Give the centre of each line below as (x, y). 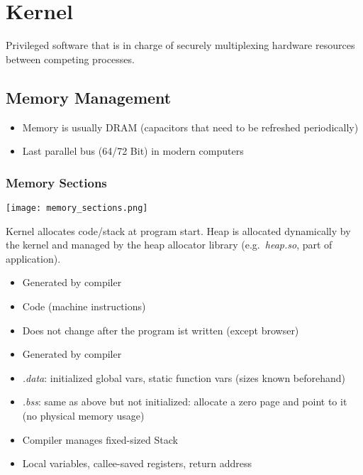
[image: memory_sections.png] (77, 208)
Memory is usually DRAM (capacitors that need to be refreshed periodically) (190, 127)
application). (33, 258)
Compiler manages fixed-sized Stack (100, 439)
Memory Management (89, 97)
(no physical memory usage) (83, 415)
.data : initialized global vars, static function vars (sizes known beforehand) (184, 377)
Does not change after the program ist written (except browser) (161, 330)
